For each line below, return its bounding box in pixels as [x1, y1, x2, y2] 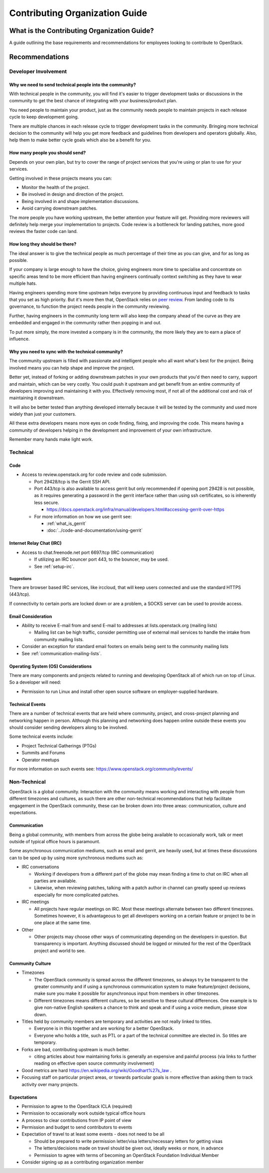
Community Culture [9, 960, 51, 966]
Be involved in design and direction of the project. [21, 191, 124, 197]
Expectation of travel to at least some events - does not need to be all [21, 1131, 164, 1137]
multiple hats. [9, 280, 37, 286]
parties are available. [34, 878, 77, 884]
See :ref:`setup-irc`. [34, 563, 75, 569]
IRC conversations [21, 864, 59, 870]
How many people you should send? [9, 150, 86, 156]
